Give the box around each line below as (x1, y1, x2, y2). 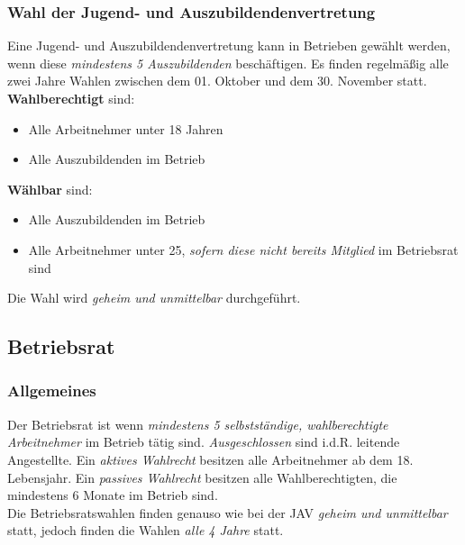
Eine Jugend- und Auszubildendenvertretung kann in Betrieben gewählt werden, (7, 36, 451, 55)
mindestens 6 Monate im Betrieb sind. (7, 486, 218, 504)
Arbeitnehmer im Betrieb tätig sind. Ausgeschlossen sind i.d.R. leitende (7, 432, 400, 451)
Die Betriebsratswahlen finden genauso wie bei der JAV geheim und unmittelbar (7, 503, 448, 522)
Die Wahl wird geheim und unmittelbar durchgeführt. (7, 288, 301, 307)
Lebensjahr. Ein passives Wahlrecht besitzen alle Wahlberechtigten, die (7, 468, 397, 486)
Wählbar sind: (7, 179, 93, 198)
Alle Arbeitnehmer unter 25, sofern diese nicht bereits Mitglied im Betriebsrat (28, 240, 459, 259)
